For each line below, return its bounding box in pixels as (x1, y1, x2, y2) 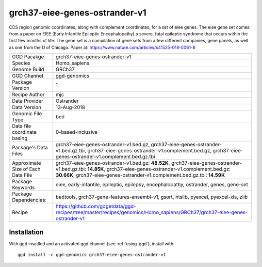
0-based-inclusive (55, 129, 98, 136)
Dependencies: (12, 197, 47, 204)
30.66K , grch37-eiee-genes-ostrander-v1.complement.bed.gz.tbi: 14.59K (55, 172, 225, 179)
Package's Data (12, 144, 48, 151)
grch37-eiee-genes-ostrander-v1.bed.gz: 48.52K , (55, 160, 170, 167)
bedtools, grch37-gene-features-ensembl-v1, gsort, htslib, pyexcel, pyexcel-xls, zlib (55, 194, 248, 201)
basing (12, 135, 28, 141)
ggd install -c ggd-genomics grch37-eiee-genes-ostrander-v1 (17, 252, 166, 258)
